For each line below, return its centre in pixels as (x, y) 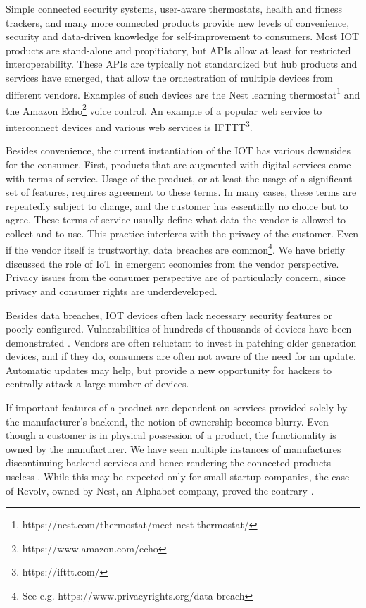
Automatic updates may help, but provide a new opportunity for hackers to (169, 370)
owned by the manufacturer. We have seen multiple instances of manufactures (173, 448)
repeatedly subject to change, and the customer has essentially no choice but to (177, 205)
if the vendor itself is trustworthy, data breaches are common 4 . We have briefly (176, 249)
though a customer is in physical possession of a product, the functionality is (171, 435)
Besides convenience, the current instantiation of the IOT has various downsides (178, 150)
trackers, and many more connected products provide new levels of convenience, (178, 22)
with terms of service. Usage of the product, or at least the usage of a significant (179, 178)
